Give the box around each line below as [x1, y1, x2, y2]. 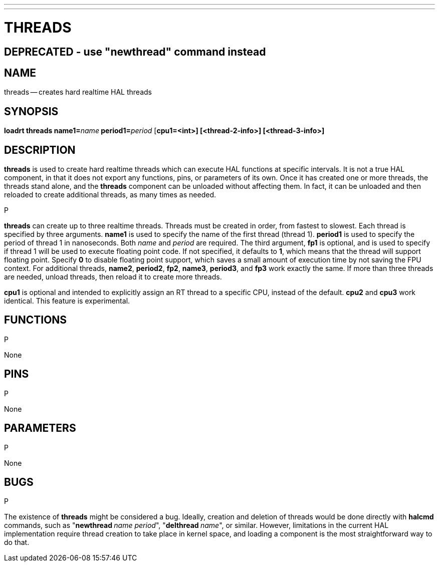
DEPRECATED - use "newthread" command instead [4, 45, 266, 58]
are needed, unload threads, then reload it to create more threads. [4, 272, 222, 281]
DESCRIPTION [4, 143, 76, 156]
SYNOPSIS [4, 105, 59, 118]
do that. [4, 538, 30, 547]
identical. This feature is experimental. [4, 297, 130, 306]
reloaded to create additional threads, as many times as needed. [4, 190, 216, 199]
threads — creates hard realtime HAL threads [4, 88, 152, 97]
